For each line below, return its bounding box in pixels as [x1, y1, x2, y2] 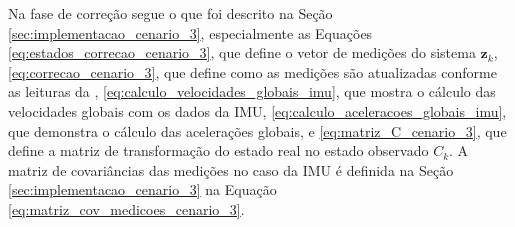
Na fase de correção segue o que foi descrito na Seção [8, 3, 333, 23]
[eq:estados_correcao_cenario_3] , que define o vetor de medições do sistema [8, 42, 476, 63]
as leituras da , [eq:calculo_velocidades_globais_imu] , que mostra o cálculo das [8, 81, 496, 102]
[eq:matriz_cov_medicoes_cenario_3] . [8, 198, 245, 219]
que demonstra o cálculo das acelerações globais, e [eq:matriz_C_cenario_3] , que [8, 120, 507, 141]
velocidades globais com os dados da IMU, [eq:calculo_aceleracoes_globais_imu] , [8, 100, 507, 121]
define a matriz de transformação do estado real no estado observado [8, 140, 429, 161]
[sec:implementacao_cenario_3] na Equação [8, 179, 277, 200]
